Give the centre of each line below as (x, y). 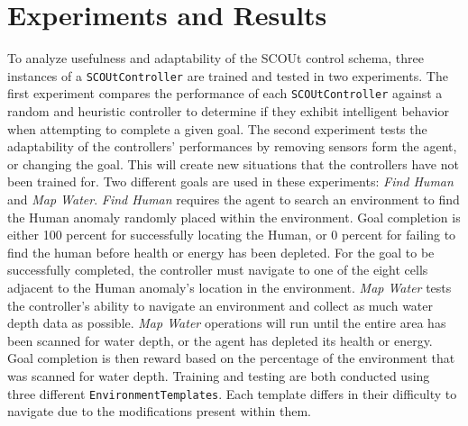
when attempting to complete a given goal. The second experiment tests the (217, 128)
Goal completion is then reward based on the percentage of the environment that (231, 358)
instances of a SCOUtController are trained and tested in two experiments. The (228, 75)
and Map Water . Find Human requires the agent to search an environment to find (234, 199)
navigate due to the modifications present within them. (159, 411)
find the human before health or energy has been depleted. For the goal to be (221, 252)
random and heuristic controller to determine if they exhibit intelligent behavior (228, 111)
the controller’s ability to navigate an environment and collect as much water (220, 305)
